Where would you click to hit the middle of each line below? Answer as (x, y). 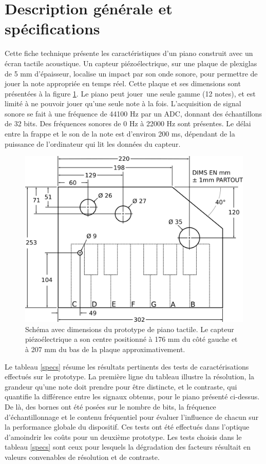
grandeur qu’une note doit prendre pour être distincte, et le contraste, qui (121, 386)
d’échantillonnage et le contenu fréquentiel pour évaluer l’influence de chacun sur (132, 417)
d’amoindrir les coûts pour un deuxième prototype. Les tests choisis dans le (123, 437)
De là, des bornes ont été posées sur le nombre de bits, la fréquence (110, 406)
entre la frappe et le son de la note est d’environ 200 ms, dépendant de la (120, 134)
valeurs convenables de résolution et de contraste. (82, 457)
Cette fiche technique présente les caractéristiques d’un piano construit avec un (129, 53)
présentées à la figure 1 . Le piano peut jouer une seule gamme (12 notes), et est (130, 93)
